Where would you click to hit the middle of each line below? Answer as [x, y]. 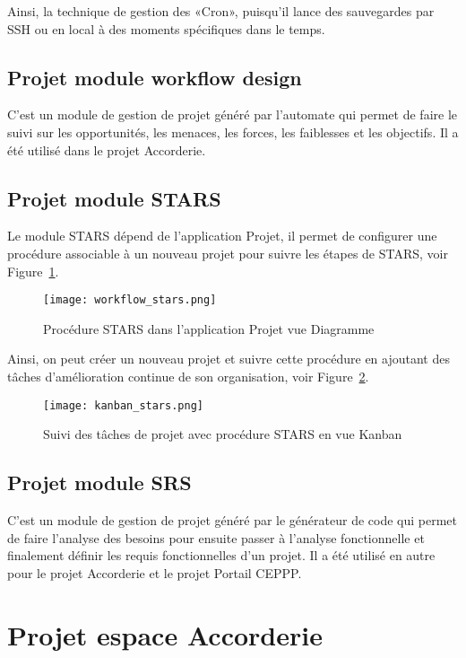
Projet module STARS [114, 198]
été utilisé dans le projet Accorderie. [107, 149]
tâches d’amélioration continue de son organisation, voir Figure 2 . [188, 376]
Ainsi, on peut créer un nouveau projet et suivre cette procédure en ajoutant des [229, 359]
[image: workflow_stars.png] [130, 300]
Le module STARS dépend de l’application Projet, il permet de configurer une [222, 236]
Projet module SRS [99, 483]
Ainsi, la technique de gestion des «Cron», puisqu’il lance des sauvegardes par [221, 11]
